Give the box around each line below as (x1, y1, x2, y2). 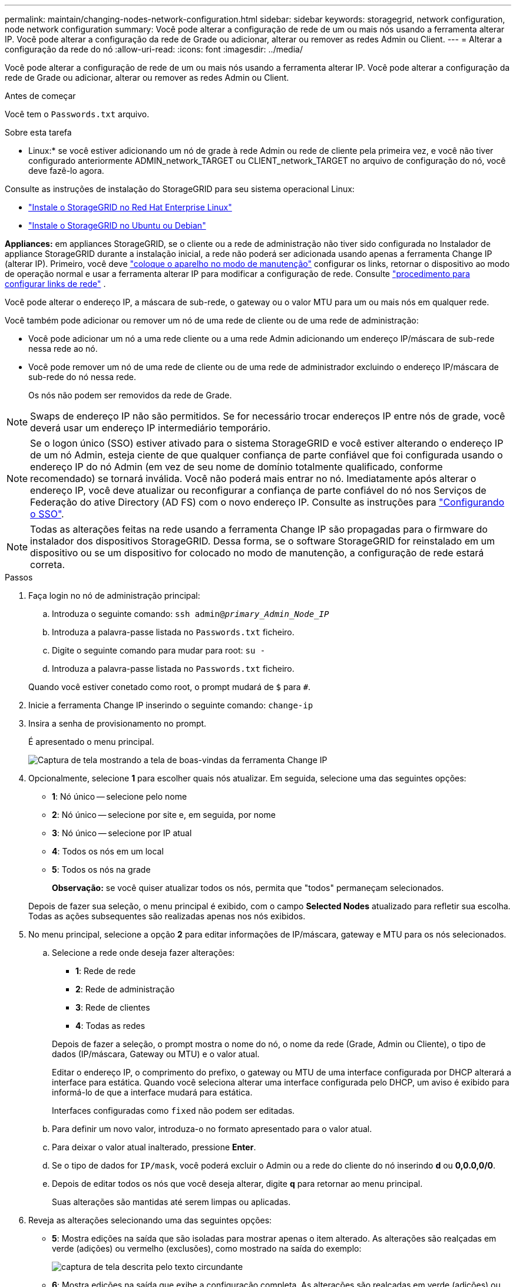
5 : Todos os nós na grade (52, 864, 151, 874)
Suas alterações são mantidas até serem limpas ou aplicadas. (52, 1197, 291, 1207)
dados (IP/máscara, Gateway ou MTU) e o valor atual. (52, 1049, 260, 1059)
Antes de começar (5, 91, 76, 101)
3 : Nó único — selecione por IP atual (52, 828, 192, 838)
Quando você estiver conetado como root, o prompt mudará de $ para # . (28, 682, 311, 692)
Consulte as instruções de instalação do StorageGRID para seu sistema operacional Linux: (5, 184, 355, 194)
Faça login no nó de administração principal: (28, 590, 200, 600)
